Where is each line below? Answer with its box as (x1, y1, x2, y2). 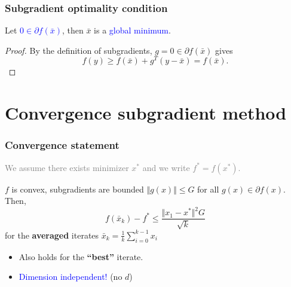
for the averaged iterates (5, 228, 99, 241)
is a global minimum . (94, 24, 171, 36)
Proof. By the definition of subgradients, (5, 44, 152, 56)
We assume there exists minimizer (5, 161, 129, 173)
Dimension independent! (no (19, 270, 122, 283)
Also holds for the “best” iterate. (19, 250, 143, 262)
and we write (142, 161, 190, 173)
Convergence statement (5, 138, 120, 152)
